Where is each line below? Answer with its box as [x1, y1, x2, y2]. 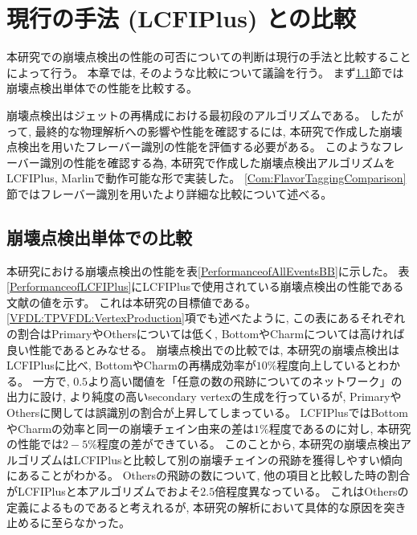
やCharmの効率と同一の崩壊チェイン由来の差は [6, 419, 255, 436]
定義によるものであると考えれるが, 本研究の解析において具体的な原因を [6, 498, 384, 515]
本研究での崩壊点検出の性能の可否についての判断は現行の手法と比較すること [6, 48, 411, 65]
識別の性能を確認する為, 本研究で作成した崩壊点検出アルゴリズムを [39, 153, 395, 170]
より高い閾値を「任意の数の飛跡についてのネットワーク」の [88, 372, 403, 389]
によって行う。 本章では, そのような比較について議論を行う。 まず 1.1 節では [6, 63, 404, 80]
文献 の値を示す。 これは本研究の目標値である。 [6, 293, 257, 310]
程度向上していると [276, 357, 378, 374]
